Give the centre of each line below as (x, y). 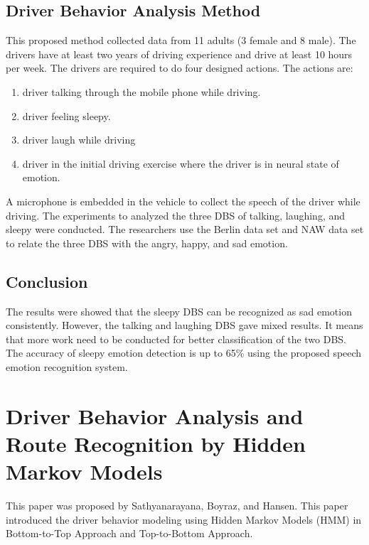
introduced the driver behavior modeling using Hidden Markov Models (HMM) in (184, 519)
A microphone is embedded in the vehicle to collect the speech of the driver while (183, 201)
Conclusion (47, 281)
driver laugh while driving (79, 140)
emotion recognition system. (67, 366)
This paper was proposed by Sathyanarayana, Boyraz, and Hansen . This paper (177, 505)
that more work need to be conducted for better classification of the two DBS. (176, 339)
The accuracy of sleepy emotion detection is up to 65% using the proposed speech (184, 353)
